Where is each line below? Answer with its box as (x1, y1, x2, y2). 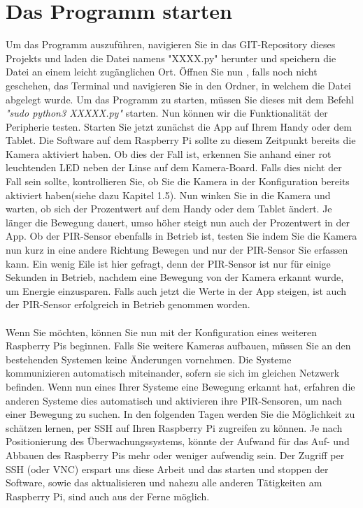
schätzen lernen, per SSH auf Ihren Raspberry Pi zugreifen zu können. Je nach (6, 420, 343, 435)
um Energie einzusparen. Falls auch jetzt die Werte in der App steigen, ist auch (6, 283, 346, 298)
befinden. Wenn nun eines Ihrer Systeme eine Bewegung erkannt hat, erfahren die (6, 379, 355, 393)
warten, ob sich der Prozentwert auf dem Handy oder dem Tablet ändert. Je (6, 201, 332, 216)
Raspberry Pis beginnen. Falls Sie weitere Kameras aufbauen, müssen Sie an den (6, 338, 351, 353)
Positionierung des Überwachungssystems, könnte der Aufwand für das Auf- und (6, 434, 350, 449)
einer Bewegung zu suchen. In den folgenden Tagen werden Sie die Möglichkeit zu (6, 407, 355, 421)
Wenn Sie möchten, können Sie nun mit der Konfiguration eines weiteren (6, 324, 318, 339)
